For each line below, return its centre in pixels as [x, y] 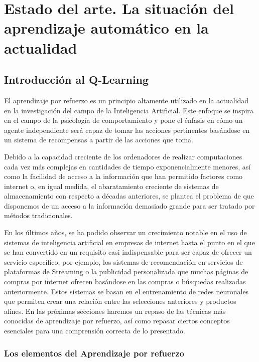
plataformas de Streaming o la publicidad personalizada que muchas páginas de [126, 271]
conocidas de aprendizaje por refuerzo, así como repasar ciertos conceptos [117, 321]
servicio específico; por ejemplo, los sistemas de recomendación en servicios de [123, 261]
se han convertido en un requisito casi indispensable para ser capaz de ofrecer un [128, 252]
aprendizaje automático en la [106, 28]
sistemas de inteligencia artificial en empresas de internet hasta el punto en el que [129, 242]
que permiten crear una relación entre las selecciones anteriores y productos [120, 301]
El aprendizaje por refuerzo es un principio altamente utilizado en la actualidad [126, 100]
